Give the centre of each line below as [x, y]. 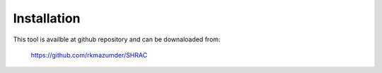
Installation [47, 18]
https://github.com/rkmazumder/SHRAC [89, 55]
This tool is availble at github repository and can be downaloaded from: [117, 39]
